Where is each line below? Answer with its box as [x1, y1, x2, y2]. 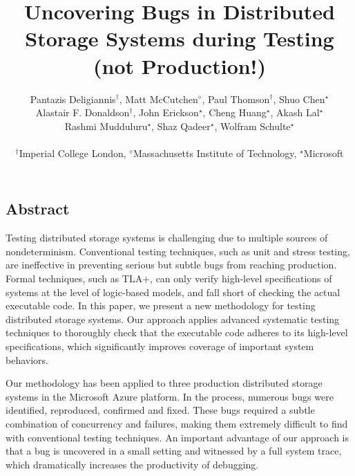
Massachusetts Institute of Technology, [133, 145, 297, 160]
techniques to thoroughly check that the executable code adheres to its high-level [6, 325, 348, 340]
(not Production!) [93, 51, 266, 80]
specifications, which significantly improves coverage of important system [6, 339, 314, 354]
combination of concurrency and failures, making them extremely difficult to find [6, 416, 348, 430]
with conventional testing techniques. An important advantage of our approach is [6, 430, 349, 444]
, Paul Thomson [202, 91, 270, 106]
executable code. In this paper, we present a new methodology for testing [6, 298, 316, 313]
